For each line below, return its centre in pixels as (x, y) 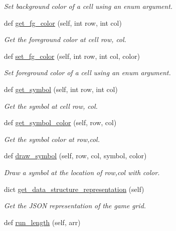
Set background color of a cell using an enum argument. (88, 6)
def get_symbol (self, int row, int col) (61, 89)
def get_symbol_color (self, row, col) (60, 122)
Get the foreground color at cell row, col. (65, 39)
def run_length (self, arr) (42, 222)
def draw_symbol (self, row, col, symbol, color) (75, 156)
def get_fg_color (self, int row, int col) (63, 23)
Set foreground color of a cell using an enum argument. (88, 72)
